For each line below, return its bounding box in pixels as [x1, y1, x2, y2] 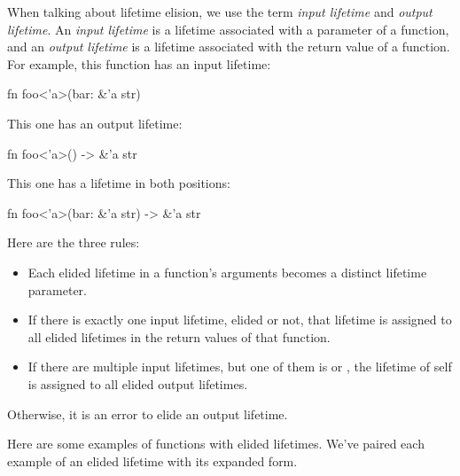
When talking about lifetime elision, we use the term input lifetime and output [7, 3, 433, 20]
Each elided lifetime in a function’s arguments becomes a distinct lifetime [27, 262, 427, 281]
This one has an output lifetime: [7, 113, 183, 132]
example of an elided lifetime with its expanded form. [7, 451, 298, 470]
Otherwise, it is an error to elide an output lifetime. [7, 404, 288, 423]
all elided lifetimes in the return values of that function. [27, 327, 331, 346]
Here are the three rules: [7, 233, 140, 252]
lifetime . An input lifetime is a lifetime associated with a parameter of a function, [7, 20, 449, 38]
